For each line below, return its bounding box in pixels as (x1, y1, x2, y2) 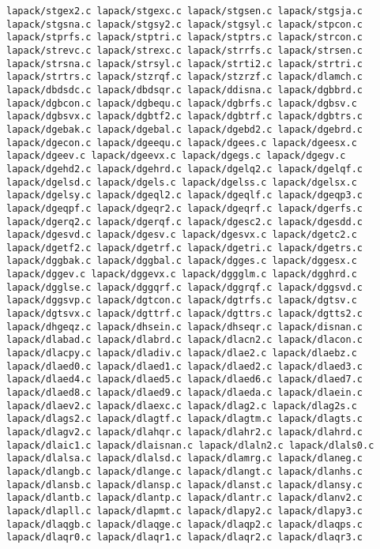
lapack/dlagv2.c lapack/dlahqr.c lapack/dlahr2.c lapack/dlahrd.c (6, 427, 363, 438)
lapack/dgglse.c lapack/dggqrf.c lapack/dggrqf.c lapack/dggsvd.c (6, 281, 363, 293)
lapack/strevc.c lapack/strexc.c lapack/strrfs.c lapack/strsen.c (6, 44, 363, 56)
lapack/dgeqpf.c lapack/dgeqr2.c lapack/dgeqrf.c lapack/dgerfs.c (6, 202, 363, 214)
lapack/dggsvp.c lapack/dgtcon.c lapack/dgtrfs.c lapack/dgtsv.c (6, 295, 357, 306)
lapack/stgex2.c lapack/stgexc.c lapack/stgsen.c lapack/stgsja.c (6, 6, 363, 17)
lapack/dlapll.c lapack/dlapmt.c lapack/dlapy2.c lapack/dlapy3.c (6, 505, 363, 517)
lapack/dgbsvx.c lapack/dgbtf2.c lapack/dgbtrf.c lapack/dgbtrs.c (6, 111, 363, 122)
